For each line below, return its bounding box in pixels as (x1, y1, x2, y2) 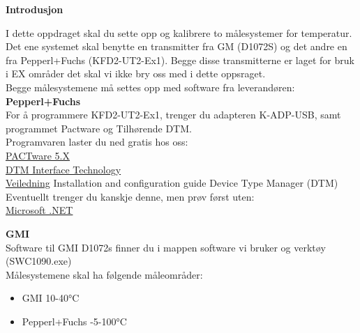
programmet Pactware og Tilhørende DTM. (6, 121, 192, 135)
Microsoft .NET (6, 203, 73, 217)
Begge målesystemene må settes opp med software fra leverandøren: (6, 79, 295, 94)
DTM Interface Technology (6, 162, 121, 176)
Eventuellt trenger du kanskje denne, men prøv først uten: (6, 189, 255, 203)
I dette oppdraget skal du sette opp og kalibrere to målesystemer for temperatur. (6, 25, 352, 40)
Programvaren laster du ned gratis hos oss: (6, 134, 188, 149)
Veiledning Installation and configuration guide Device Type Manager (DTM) (6, 176, 338, 190)
